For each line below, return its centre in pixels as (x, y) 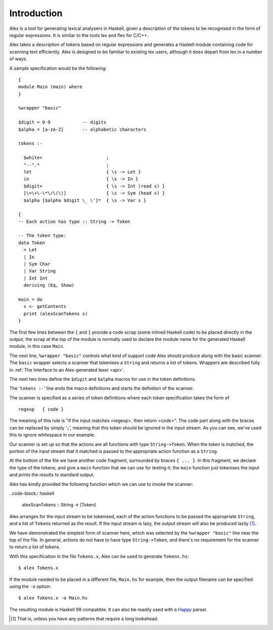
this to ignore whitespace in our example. (52, 435)
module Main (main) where (51, 87)
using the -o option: (30, 586)
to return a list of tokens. (35, 547)
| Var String (40, 271)
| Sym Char (37, 264)
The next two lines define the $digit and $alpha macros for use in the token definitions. (103, 379)
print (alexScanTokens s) (56, 313)
